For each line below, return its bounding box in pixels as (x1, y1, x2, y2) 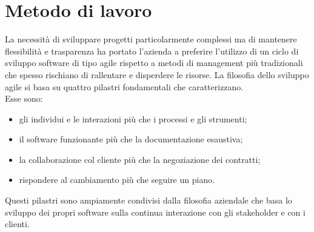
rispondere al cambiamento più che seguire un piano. (19, 173, 215, 186)
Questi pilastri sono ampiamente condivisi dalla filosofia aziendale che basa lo (5, 194, 292, 207)
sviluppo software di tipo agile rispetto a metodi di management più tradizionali (5, 56, 303, 69)
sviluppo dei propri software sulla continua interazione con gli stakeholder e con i (5, 205, 306, 218)
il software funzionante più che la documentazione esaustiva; (19, 133, 243, 145)
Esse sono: (5, 92, 43, 105)
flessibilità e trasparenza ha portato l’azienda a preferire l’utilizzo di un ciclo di (5, 44, 299, 57)
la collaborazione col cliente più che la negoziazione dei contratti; (19, 153, 261, 165)
